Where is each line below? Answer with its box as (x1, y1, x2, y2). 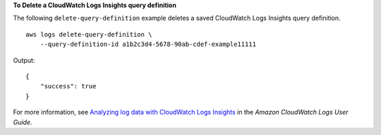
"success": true (40, 82, 97, 90)
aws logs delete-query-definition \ (25, 30, 152, 38)
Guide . (13, 117, 32, 127)
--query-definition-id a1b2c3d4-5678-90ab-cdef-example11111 (40, 40, 257, 49)
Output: (13, 56, 35, 64)
